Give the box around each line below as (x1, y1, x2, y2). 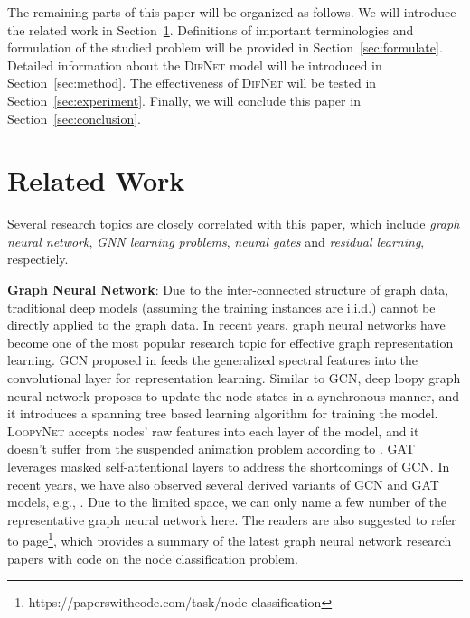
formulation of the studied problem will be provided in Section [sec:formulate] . (7, 38, 443, 57)
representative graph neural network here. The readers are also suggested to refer (7, 510, 456, 529)
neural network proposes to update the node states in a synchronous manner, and (7, 386, 460, 405)
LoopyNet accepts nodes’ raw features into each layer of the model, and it (7, 421, 419, 440)
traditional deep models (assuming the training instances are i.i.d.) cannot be (7, 297, 436, 316)
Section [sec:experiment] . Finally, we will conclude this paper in (7, 90, 361, 109)
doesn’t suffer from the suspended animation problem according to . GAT (7, 439, 415, 458)
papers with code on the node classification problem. (7, 548, 298, 567)
